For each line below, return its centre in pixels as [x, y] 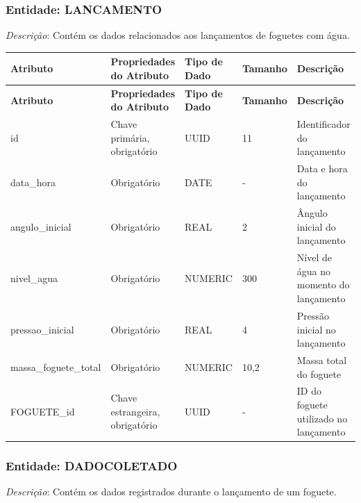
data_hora [33, 182]
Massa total [322, 360]
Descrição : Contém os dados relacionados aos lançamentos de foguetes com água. [178, 35]
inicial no [316, 329]
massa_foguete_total [56, 366]
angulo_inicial [41, 226]
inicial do [316, 226]
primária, [130, 137]
